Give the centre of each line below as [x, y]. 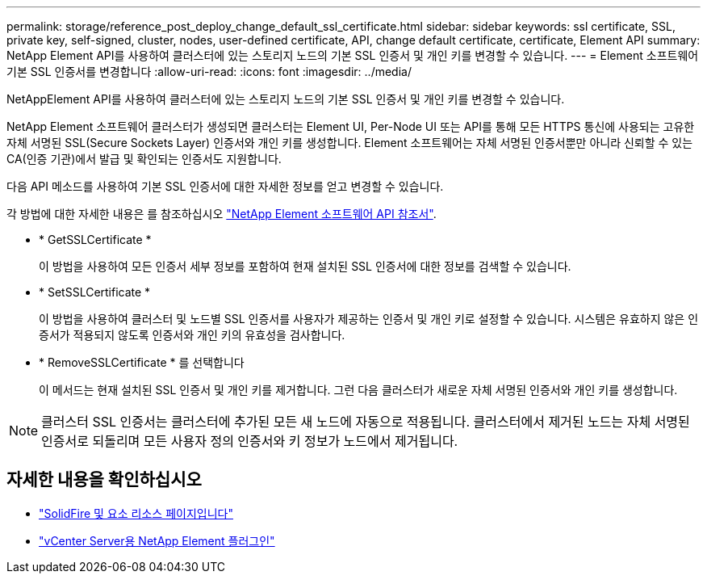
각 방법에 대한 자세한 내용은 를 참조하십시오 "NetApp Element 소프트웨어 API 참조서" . [222, 214]
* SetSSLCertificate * [95, 292]
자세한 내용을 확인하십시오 [104, 480]
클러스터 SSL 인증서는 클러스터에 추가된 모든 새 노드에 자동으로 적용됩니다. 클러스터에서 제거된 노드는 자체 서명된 [366, 422]
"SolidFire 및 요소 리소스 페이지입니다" [136, 513]
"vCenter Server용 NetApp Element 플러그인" [157, 540]
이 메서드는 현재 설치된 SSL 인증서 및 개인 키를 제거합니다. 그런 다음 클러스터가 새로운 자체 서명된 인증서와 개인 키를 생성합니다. [358, 390]
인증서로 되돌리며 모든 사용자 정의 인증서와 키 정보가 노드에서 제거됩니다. [250, 441]
